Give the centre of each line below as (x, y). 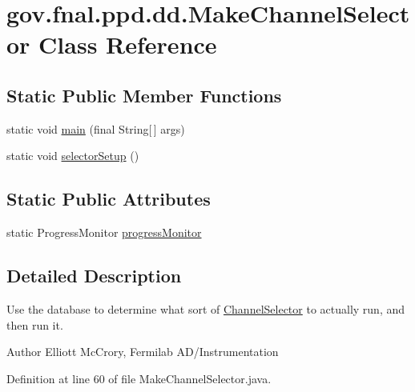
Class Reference (128, 44)
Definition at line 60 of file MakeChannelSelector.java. (139, 378)
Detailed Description (94, 276)
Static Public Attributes (109, 199)
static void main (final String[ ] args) (96, 128)
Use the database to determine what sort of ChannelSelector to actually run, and (206, 308)
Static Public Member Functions (144, 95)
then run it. (35, 324)
